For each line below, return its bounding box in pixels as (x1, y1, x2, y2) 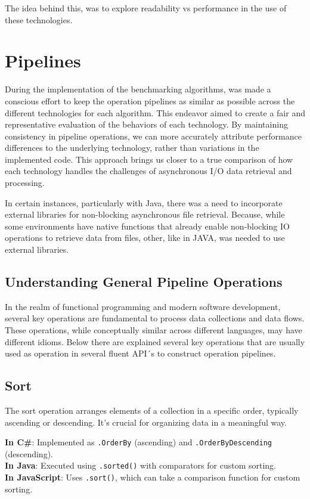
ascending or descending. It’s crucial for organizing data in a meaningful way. (5, 416, 287, 428)
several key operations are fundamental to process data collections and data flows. (5, 312, 305, 324)
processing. (5, 176, 45, 189)
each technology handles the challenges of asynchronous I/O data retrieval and (5, 165, 292, 177)
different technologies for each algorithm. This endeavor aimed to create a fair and (5, 106, 305, 119)
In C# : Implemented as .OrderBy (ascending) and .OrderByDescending (5, 436, 272, 448)
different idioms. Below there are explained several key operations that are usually (5, 335, 305, 348)
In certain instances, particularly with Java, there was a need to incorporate (5, 196, 283, 209)
